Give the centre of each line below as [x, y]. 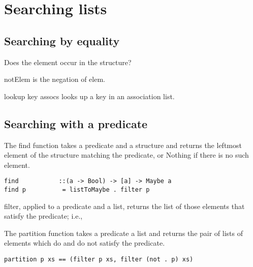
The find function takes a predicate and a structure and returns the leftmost [123, 145]
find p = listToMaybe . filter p [77, 190]
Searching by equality [62, 40]
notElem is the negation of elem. [55, 79]
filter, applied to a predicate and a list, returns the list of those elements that [124, 206]
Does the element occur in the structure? [68, 62]
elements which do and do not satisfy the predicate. [85, 243]
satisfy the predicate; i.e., [43, 216]
